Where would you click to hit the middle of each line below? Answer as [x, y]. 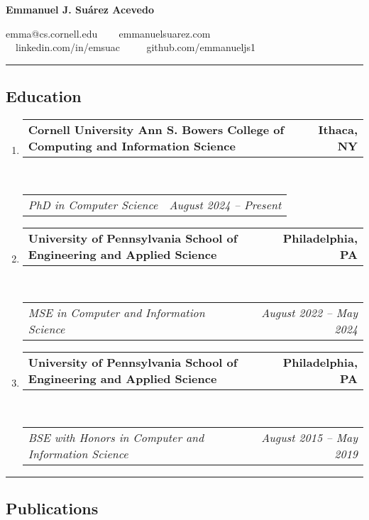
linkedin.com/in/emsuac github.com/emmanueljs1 [136, 47]
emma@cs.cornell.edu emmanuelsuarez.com [108, 33]
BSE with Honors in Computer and [116, 437]
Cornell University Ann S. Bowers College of [156, 129]
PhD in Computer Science [93, 204]
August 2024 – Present [225, 204]
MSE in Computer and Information [116, 313]
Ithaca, [338, 129]
